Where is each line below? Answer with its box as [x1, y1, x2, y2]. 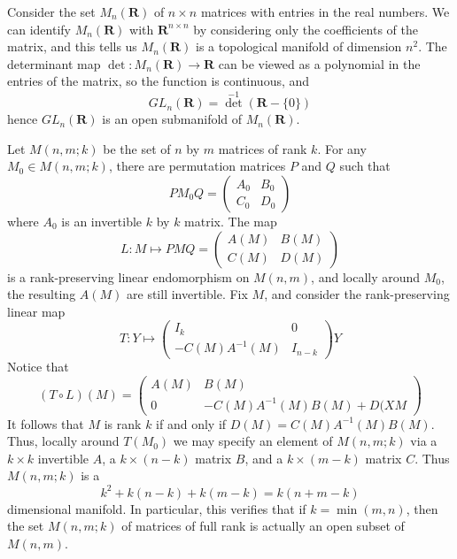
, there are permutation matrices [108, 157, 286, 175]
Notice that [7, 357, 69, 376]
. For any [317, 139, 367, 157]
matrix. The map [184, 211, 277, 230]
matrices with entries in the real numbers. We [200, 3, 450, 20]
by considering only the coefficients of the [193, 19, 419, 38]
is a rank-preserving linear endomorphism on [7, 267, 250, 286]
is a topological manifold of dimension [196, 37, 402, 56]
